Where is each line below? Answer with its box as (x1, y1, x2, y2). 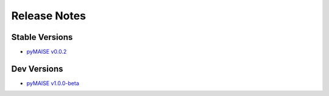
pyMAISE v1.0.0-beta (26, 79, 79, 87)
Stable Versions (11, 32, 73, 42)
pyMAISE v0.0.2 (26, 48, 67, 56)
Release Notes (11, 9, 87, 22)
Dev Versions (11, 63, 63, 74)
